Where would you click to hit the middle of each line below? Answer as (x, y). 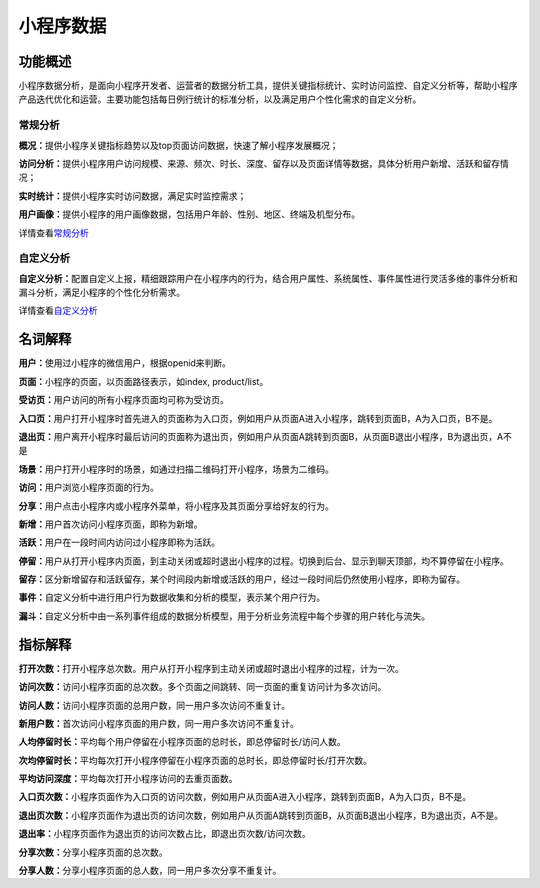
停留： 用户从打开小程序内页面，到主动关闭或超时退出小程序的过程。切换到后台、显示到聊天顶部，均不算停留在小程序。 (263, 561)
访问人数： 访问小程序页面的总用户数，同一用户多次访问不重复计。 (154, 705)
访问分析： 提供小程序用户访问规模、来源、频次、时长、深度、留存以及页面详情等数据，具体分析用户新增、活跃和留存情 (263, 163)
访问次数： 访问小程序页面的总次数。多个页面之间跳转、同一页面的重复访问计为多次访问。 (202, 687)
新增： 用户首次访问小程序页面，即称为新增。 (110, 524)
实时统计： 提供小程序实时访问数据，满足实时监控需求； (132, 196)
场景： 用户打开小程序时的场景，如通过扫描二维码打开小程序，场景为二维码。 (176, 469)
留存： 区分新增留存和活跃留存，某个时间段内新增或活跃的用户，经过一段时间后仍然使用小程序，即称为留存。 (241, 579)
